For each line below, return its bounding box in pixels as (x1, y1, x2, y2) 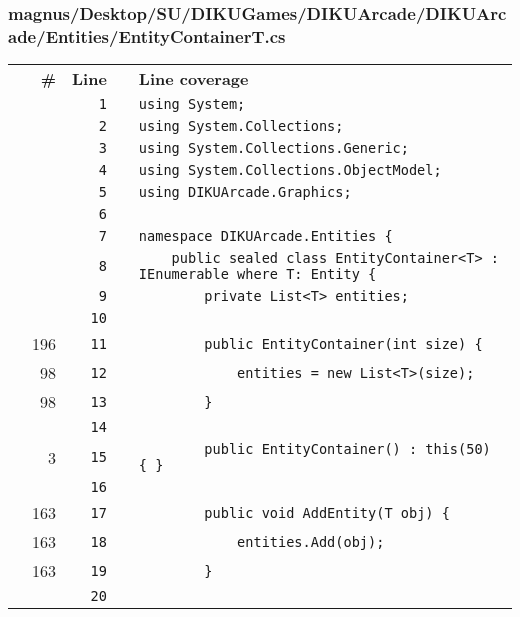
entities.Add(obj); (237, 533, 385, 550)
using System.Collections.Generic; (138, 140, 409, 157)
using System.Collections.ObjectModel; (138, 162, 442, 179)
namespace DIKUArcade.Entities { (138, 228, 393, 245)
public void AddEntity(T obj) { (204, 504, 450, 521)
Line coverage (138, 67, 249, 91)
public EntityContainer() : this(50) (204, 441, 491, 458)
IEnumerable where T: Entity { (138, 266, 377, 283)
